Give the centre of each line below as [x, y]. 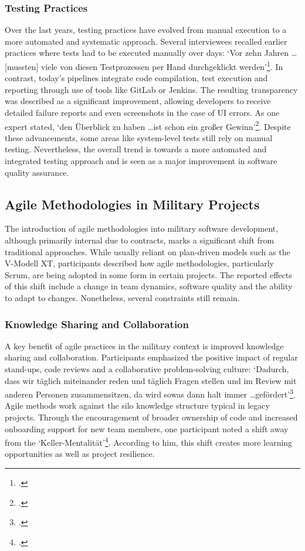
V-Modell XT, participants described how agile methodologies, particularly [139, 263]
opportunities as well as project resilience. [80, 454]
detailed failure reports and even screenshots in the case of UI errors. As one [142, 113]
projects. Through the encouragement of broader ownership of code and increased [151, 417]
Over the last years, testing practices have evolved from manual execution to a [146, 30]
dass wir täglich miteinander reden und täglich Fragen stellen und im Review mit [151, 380]
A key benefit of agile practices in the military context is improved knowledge [144, 345]
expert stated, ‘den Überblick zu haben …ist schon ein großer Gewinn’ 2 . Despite [148, 125]
